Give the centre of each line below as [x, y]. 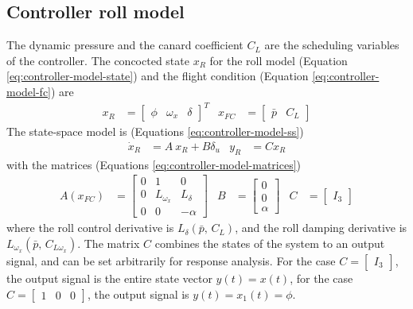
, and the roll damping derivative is [321, 228]
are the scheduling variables [332, 45]
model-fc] [29, 91]
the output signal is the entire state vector [109, 278]
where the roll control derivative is [90, 228]
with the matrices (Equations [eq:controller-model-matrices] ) [154, 164]
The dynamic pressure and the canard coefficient [125, 45]
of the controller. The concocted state [98, 60]
